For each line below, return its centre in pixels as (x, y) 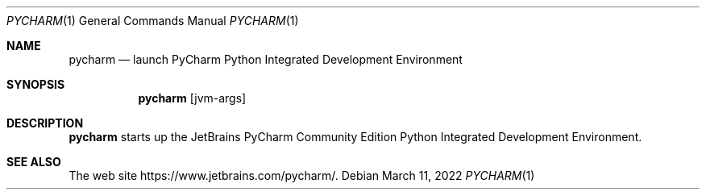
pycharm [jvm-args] (192, 98)
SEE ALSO (34, 162)
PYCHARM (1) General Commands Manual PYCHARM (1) (153, 21)
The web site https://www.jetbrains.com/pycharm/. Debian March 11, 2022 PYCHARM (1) (302, 175)
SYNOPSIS (36, 84)
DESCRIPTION (45, 123)
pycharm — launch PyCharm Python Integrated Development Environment (266, 59)
